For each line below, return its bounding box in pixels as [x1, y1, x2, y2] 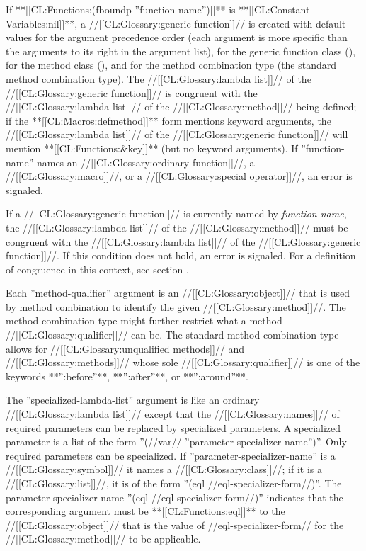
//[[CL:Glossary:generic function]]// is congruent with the [6, 85, 258, 100]
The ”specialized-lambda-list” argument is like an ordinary [6, 392, 260, 407]
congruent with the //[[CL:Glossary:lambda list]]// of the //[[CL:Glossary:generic [6, 234, 361, 249]
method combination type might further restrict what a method [6, 313, 282, 328]
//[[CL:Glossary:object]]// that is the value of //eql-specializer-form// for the [6, 517, 344, 532]
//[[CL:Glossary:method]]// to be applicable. [6, 531, 201, 546]
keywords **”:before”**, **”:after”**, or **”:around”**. [6, 368, 248, 383]
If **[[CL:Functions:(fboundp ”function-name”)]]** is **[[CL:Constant [6, 2, 310, 16]
